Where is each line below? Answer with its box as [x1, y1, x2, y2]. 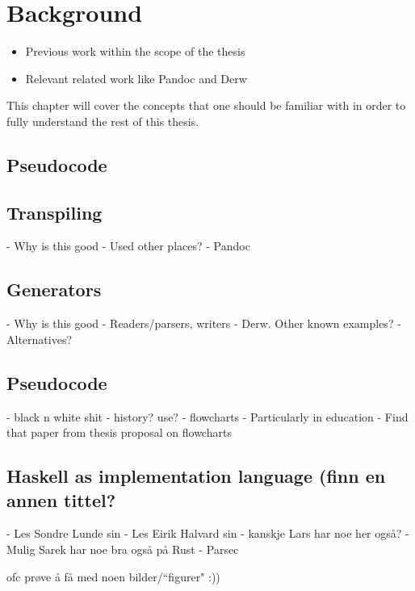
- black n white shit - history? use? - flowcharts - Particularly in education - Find [6, 408, 409, 425]
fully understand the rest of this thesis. [6, 112, 199, 129]
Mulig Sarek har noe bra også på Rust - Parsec [6, 541, 239, 558]
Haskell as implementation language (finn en [6, 463, 386, 488]
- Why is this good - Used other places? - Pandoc [6, 237, 250, 254]
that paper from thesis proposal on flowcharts [6, 424, 232, 441]
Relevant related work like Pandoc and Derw [25, 69, 247, 86]
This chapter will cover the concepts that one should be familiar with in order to [6, 97, 406, 114]
